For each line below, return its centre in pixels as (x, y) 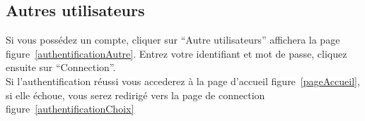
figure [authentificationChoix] (70, 109)
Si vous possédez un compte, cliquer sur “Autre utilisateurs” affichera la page (173, 40)
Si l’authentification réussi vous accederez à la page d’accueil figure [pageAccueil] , (183, 81)
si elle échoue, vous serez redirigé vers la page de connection (135, 95)
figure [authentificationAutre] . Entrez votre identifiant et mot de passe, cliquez (176, 53)
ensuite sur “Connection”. (61, 67)
